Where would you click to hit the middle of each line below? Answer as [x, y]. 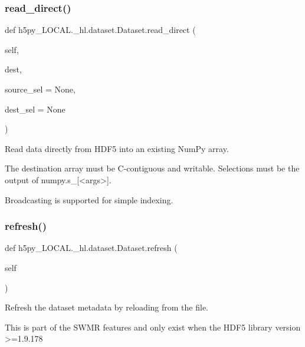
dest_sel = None [35, 109]
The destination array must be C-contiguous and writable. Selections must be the [152, 168]
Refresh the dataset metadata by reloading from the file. [107, 307]
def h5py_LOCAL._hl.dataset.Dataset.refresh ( [91, 248]
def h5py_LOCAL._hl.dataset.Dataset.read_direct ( [100, 30]
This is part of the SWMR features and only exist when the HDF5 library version [153, 327]
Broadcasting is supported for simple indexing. [89, 199]
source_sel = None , [40, 89]
